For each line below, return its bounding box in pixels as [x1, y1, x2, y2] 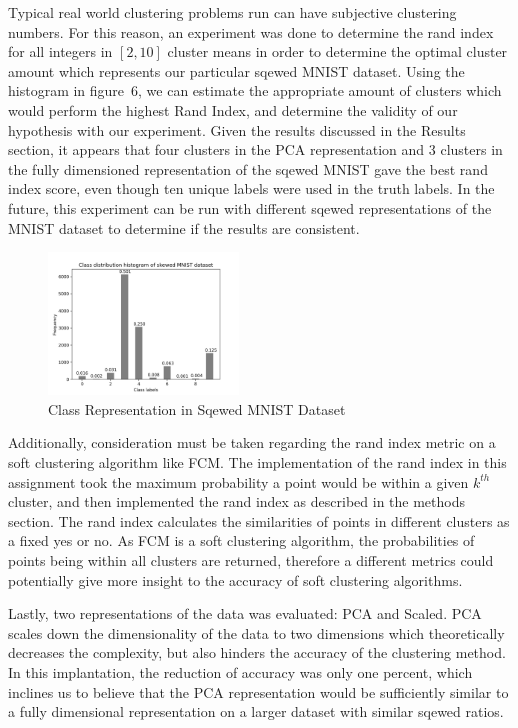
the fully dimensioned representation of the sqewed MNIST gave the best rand [8, 158, 488, 179]
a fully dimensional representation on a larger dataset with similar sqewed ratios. [8, 701, 504, 722]
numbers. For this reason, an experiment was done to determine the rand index [8, 21, 494, 42]
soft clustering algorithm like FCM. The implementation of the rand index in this [8, 452, 507, 472]
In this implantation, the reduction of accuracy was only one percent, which [8, 661, 473, 682]
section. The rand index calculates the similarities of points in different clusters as [8, 510, 510, 531]
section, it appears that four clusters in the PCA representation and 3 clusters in [8, 139, 503, 160]
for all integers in [8, 41, 113, 62]
